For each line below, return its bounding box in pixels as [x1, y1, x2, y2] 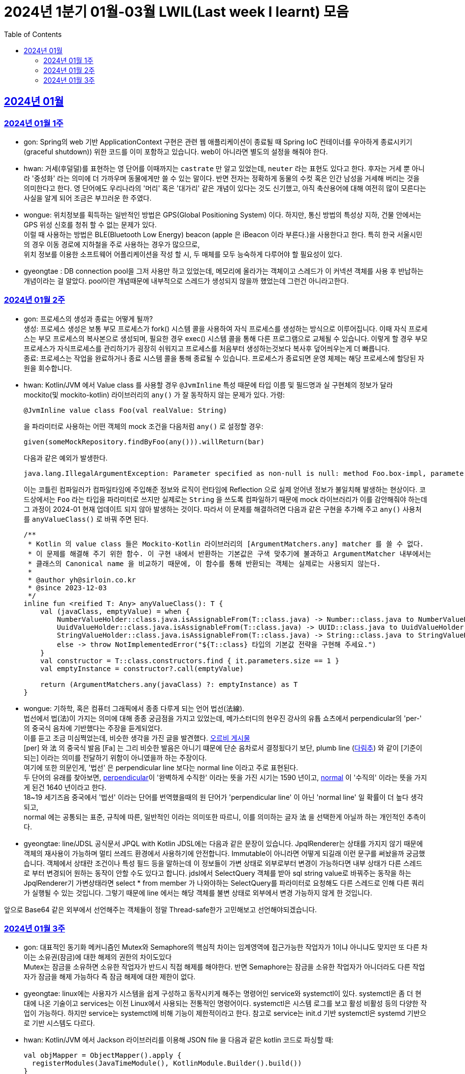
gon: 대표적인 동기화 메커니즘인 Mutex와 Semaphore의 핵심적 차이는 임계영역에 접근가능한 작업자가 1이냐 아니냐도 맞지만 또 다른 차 [24, 943, 428, 952]
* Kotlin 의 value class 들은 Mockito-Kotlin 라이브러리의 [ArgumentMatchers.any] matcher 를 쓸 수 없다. [28, 539, 424, 548]
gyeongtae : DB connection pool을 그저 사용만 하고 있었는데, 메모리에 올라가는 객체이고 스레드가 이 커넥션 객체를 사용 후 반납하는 [24, 266, 424, 275]
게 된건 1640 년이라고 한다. [24, 783, 106, 791]
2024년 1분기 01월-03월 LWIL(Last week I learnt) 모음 [4, 3, 349, 20]
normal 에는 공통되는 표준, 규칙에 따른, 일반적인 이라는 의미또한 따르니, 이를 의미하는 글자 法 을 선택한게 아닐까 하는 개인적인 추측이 [24, 812, 426, 821]
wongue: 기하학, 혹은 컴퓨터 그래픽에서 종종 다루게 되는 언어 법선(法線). [24, 704, 244, 713]
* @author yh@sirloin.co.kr [28, 575, 136, 584]
